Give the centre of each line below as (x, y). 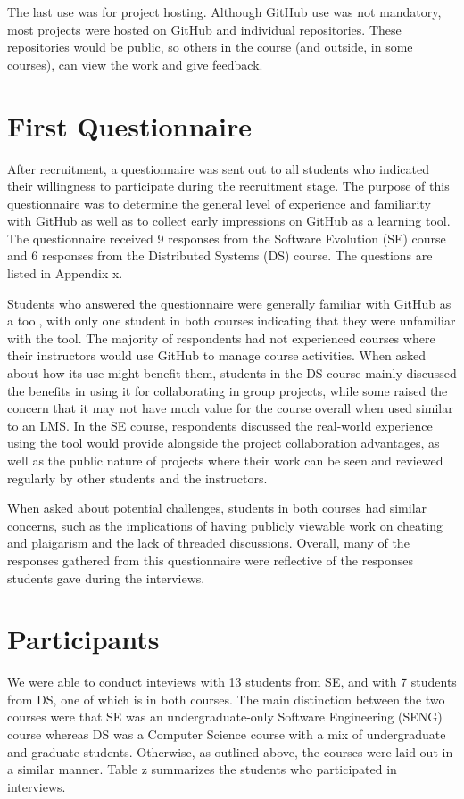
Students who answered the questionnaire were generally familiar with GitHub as (229, 303)
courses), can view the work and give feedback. (135, 64)
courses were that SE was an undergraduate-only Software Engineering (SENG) (225, 717)
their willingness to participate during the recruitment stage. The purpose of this (228, 186)
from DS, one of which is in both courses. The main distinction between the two (226, 699)
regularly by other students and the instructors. (137, 478)
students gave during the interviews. (106, 577)
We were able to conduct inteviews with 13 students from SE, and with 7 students (232, 682)
